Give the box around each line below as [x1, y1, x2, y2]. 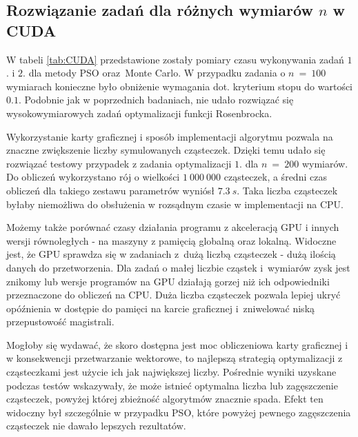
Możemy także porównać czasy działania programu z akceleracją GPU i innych [6, 220, 339, 234]
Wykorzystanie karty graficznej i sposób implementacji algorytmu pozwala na [6, 129, 333, 143]
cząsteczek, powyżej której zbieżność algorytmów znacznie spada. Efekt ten [6, 392, 324, 406]
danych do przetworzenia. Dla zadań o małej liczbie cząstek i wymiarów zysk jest [6, 260, 350, 274]
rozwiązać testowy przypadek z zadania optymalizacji [6, 156, 232, 170]
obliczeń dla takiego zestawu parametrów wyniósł [6, 183, 215, 197]
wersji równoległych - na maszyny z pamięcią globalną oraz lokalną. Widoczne [6, 233, 337, 247]
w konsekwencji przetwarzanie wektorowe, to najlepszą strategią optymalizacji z [6, 351, 343, 365]
